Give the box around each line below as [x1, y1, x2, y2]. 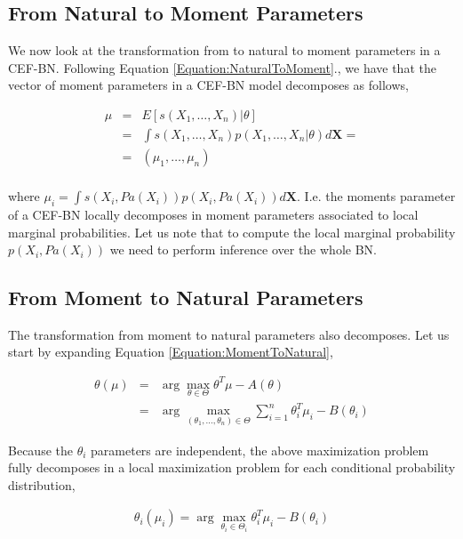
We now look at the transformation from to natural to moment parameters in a [8, 41, 441, 60]
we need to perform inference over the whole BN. [109, 240, 377, 259]
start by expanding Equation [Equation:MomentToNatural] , [8, 342, 333, 361]
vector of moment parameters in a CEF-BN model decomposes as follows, [8, 76, 409, 94]
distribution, [8, 475, 76, 494]
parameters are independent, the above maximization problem [91, 440, 429, 459]
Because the [8, 440, 73, 459]
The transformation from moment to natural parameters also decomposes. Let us [8, 325, 450, 343]
